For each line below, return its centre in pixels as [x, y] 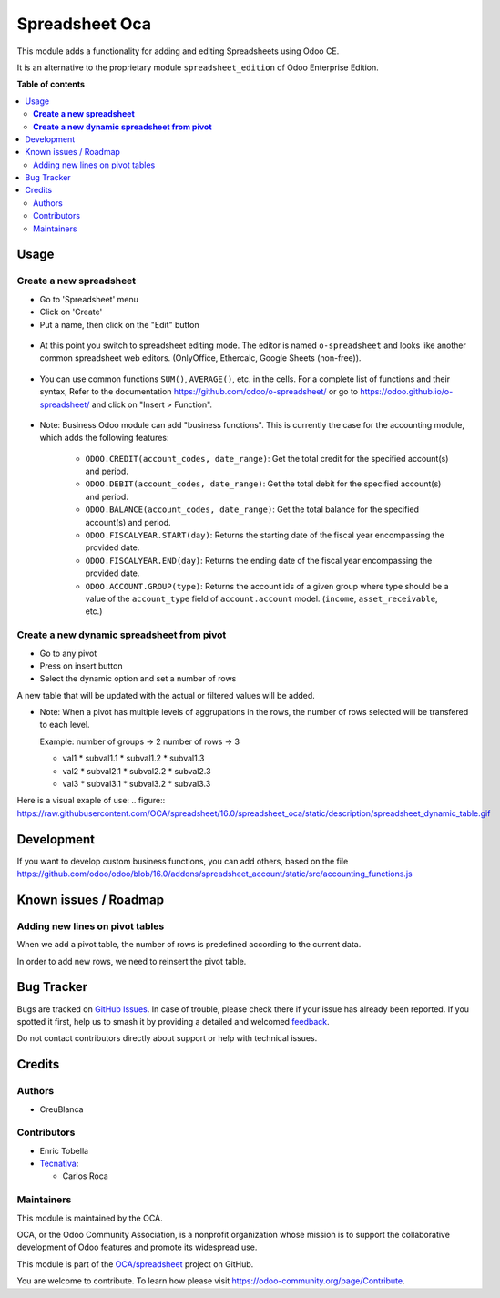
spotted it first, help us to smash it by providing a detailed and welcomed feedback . [173, 1021]
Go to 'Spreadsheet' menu [89, 299]
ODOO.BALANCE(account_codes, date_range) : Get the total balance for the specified [252, 509]
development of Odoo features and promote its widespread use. [137, 1247]
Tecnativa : [59, 1164]
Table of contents [51, 84]
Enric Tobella [64, 1150]
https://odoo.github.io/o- [407, 392]
